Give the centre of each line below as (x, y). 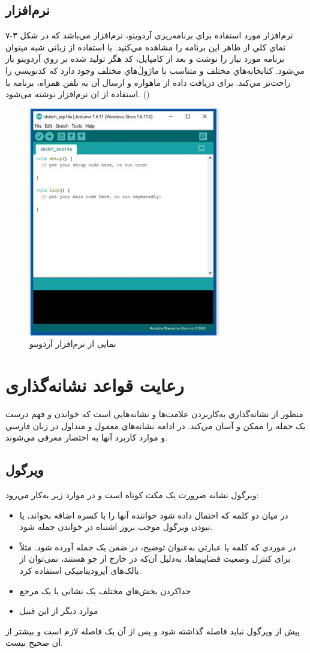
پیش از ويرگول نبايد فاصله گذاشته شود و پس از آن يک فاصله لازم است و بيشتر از (153, 630)
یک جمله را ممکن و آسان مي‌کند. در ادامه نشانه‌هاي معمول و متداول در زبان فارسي (156, 425)
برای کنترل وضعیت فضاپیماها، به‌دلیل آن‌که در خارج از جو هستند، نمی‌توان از (155, 558)
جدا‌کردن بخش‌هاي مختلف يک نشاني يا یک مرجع (105, 590)
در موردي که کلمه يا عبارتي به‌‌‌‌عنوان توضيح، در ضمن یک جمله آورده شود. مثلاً (158, 546)
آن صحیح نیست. (34, 642)
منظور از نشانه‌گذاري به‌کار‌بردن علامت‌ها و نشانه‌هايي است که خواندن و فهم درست (154, 414)
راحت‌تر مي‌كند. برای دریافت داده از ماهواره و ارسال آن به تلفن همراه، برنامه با (148, 82)
